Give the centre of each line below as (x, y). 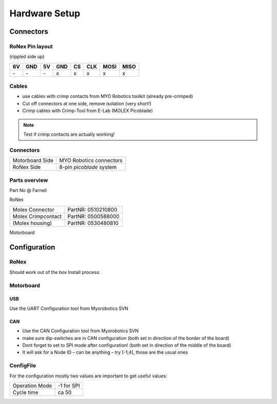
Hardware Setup (45, 13)
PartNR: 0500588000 (94, 216)
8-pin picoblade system (88, 167)
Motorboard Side (33, 160)
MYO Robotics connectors (91, 160)
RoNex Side (27, 167)
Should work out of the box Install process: (55, 272)
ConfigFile (23, 366)
